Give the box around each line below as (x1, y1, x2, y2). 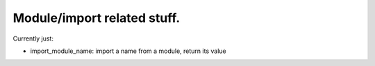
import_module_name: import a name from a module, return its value (30, 47, 226, 55)
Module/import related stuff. (12, 10, 181, 25)
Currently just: (12, 34, 53, 43)
